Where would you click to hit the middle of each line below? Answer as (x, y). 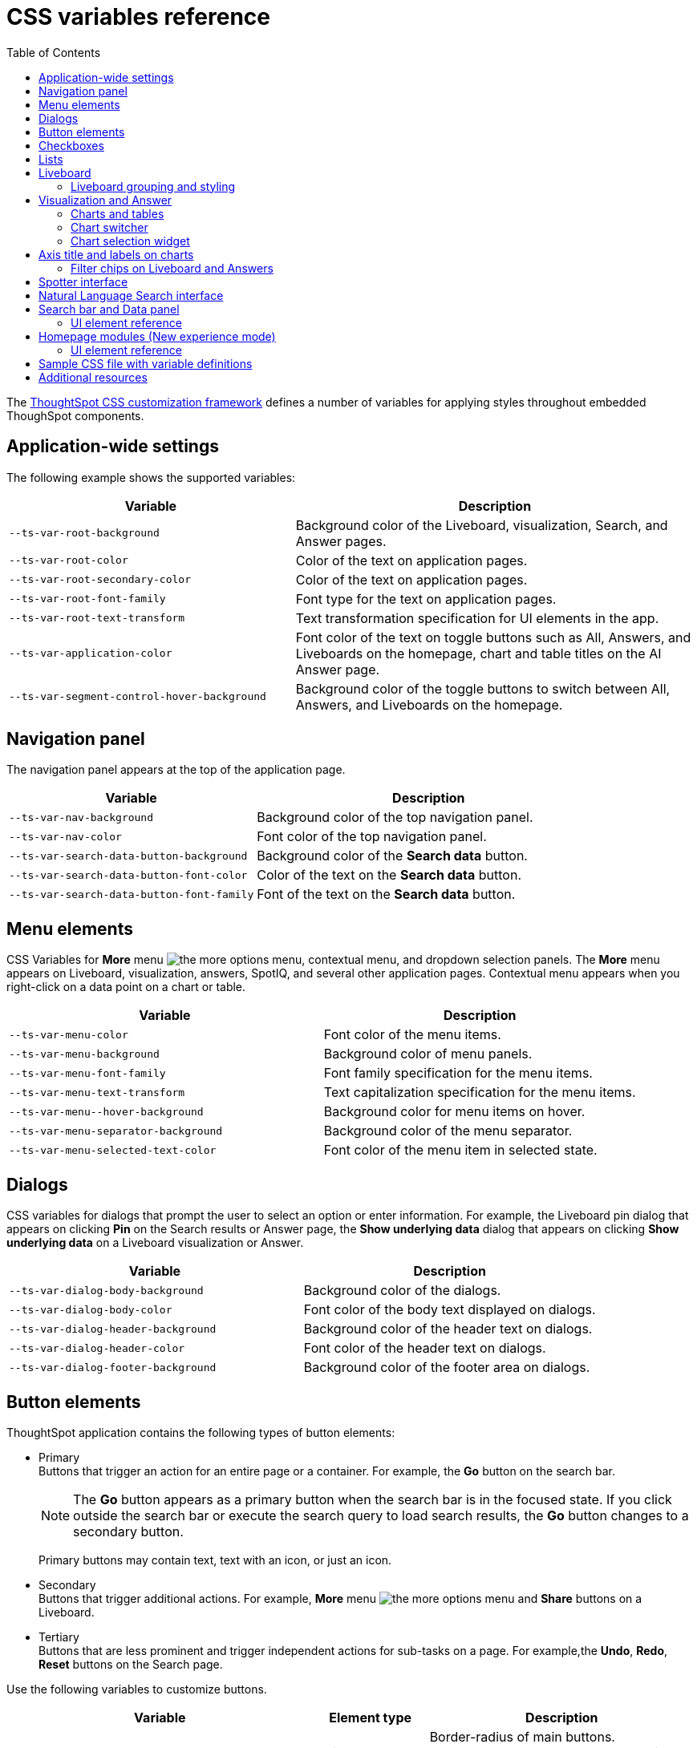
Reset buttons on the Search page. (131, 1664)
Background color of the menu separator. (448, 1131)
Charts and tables (118, 213)
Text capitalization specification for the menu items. (480, 1092)
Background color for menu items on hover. (454, 1112)
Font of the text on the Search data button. (386, 894)
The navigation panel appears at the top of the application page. (176, 770)
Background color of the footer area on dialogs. (447, 1368)
